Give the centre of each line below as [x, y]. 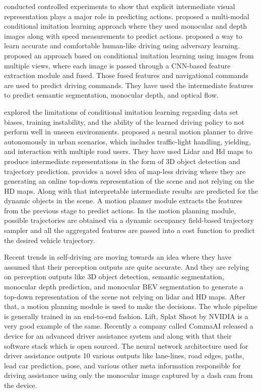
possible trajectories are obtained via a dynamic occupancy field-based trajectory [129, 220]
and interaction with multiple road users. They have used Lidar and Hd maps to [128, 151]
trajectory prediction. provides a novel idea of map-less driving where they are [125, 171]
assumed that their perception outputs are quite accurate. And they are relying [127, 266]
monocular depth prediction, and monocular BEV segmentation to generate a [124, 287]
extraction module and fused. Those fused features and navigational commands [126, 75]
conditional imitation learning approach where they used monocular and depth [126, 26]
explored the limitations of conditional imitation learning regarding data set [121, 111]
